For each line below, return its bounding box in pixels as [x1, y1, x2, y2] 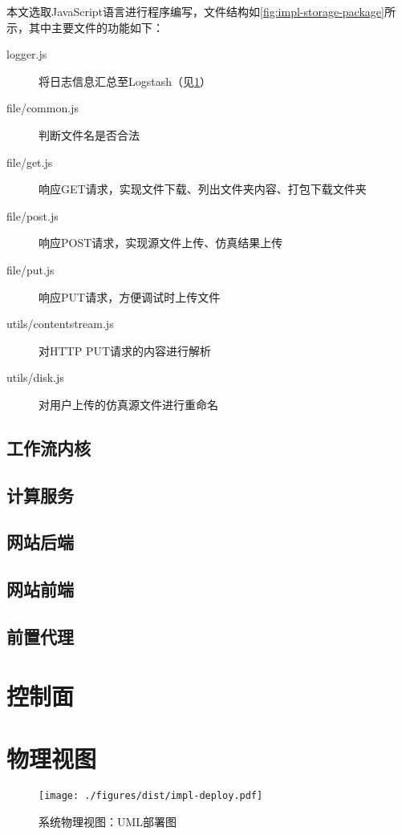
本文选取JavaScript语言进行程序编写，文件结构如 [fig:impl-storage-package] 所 [6, 3, 396, 19]
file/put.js [6, 261, 55, 278]
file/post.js [6, 207, 59, 224]
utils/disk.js [6, 369, 64, 386]
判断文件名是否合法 [39, 126, 140, 143]
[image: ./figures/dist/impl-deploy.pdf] [39, 789, 263, 801]
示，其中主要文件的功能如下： [6, 18, 164, 35]
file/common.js [6, 99, 79, 116]
